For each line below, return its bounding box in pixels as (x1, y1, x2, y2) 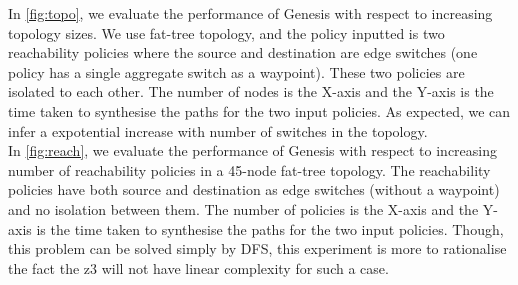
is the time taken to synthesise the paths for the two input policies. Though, (36, 218, 504, 239)
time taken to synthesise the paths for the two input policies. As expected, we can (8, 100, 511, 121)
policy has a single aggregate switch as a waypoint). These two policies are (8, 61, 465, 82)
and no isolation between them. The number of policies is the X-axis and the (8, 198, 479, 219)
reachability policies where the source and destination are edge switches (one (8, 42, 478, 63)
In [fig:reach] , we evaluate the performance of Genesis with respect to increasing (8, 140, 498, 161)
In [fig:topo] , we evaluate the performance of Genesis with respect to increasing (8, 3, 493, 23)
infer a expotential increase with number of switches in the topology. (8, 120, 428, 141)
